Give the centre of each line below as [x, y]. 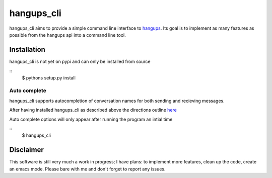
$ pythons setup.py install [49, 77]
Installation [27, 50]
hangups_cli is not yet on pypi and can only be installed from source [80, 61]
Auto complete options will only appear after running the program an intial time [91, 119]
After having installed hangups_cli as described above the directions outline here [93, 110]
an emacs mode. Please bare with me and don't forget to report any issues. [87, 169]
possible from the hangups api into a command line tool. [67, 35]
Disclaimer [26, 150]
